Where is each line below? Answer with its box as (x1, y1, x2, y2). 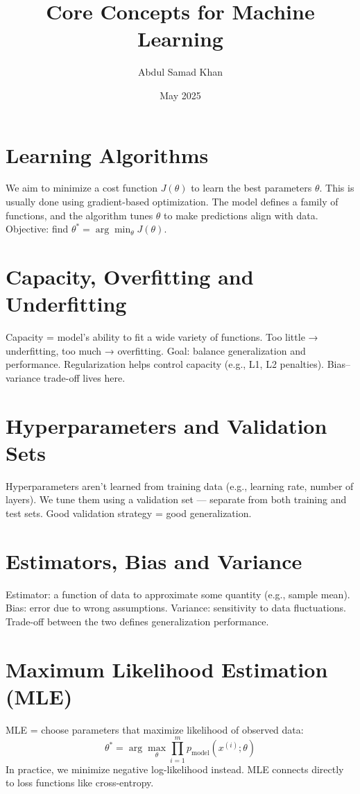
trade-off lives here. (43, 370, 126, 385)
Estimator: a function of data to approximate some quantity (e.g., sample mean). (6, 586, 350, 601)
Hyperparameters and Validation (6, 411, 327, 439)
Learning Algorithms (6, 140, 209, 169)
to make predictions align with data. (164, 208, 318, 222)
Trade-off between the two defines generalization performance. (6, 614, 269, 628)
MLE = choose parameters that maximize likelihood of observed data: (6, 722, 304, 736)
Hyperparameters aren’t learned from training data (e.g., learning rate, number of (6, 478, 354, 493)
